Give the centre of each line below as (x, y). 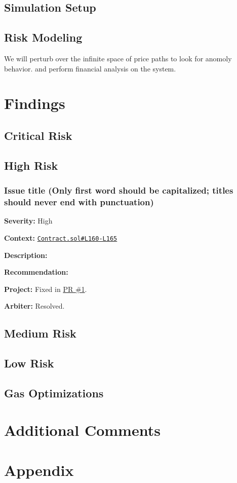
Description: (26, 255)
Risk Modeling (43, 37)
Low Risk (29, 363)
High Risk (31, 165)
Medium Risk (40, 333)
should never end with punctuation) (79, 201)
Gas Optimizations (54, 393)
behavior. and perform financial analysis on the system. (90, 68)
